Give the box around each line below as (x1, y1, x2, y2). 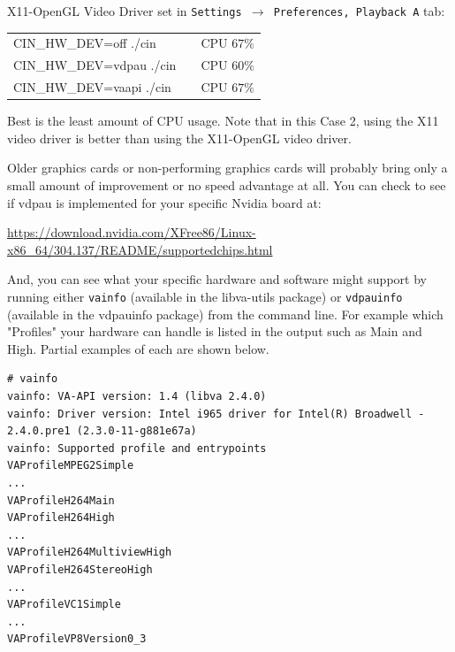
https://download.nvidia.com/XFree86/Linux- (7, 223, 256, 242)
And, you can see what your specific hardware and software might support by (7, 270, 427, 288)
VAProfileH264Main (7, 494, 115, 507)
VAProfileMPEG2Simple (7, 459, 134, 472)
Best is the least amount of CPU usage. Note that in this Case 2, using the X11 (7, 111, 439, 130)
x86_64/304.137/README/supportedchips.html (7, 240, 273, 258)
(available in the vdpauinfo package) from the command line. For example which (7, 304, 444, 323)
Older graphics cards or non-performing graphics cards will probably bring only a (7, 158, 448, 177)
